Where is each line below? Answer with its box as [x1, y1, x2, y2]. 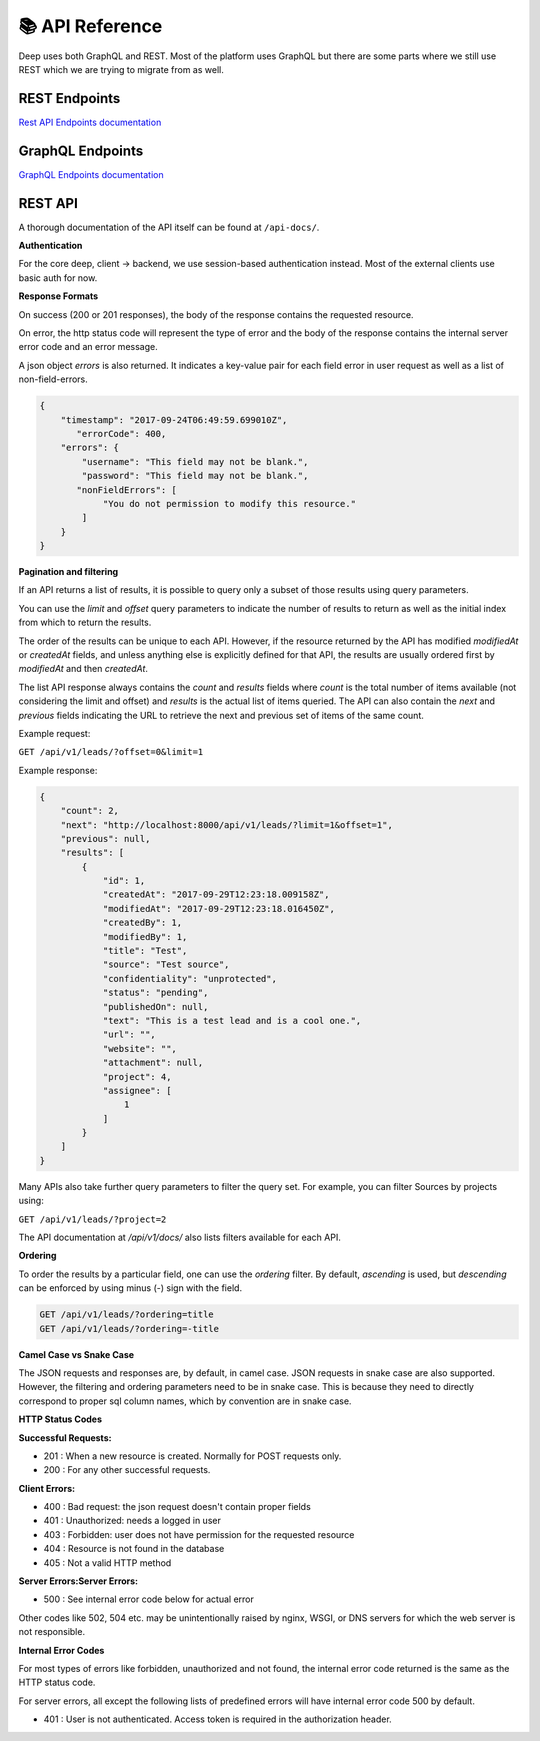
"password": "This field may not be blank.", [81, 470, 309, 482]
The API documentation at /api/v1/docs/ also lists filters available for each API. [18, 1231, 342, 1244]
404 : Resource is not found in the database [43, 1543, 225, 1555]
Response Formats [18, 290, 99, 302]
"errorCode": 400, [76, 428, 167, 439]
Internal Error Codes [18, 1644, 105, 1656]
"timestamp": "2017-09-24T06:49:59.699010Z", [60, 414, 288, 425]
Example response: [18, 764, 98, 776]
